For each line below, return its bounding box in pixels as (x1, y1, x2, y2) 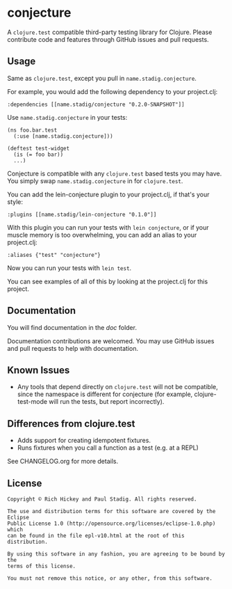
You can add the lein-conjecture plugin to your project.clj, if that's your (7, 190, 210, 198)
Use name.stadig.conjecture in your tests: (7, 113, 128, 121)
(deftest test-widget (7, 145, 70, 152)
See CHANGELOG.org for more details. (7, 457, 119, 466)
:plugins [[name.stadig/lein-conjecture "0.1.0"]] (7, 211, 157, 218)
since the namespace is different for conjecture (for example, (17, 390, 193, 398)
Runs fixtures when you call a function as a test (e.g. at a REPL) (17, 443, 199, 452)
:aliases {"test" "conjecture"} (7, 251, 101, 258)
